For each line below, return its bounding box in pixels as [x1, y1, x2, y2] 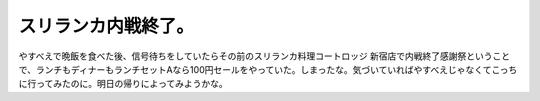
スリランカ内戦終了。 [18, 15, 195, 37]
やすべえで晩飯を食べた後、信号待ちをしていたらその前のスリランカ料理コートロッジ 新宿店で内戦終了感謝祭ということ [18, 50, 511, 62]
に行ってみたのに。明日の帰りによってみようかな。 [18, 78, 229, 90]
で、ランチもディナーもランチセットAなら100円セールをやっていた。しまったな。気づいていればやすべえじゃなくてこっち [18, 63, 518, 75]
